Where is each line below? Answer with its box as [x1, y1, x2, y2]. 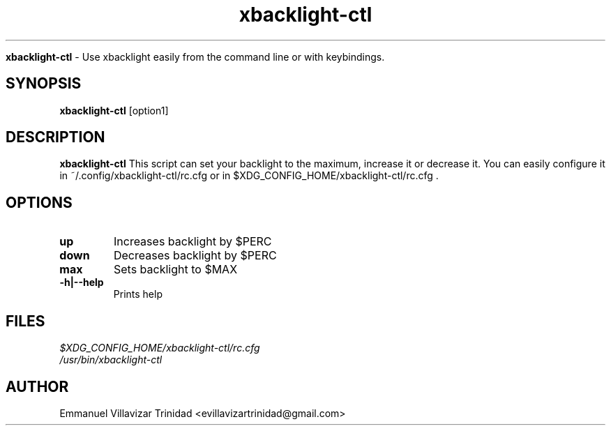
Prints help [113, 288, 163, 301]
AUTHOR [6, 377, 69, 395]
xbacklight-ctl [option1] [59, 104, 169, 116]
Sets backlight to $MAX [113, 262, 238, 277]
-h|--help [59, 276, 104, 289]
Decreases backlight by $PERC [113, 248, 277, 263]
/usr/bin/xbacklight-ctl [59, 354, 163, 366]
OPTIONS [6, 193, 73, 211]
